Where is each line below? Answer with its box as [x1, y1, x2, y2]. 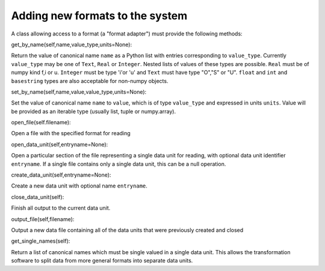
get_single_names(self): [11, 237, 70, 245]
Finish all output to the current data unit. [11, 204, 111, 212]
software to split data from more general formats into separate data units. [11, 257, 193, 264]
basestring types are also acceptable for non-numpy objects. [11, 77, 169, 84]
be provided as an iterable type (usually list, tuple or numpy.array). [11, 108, 176, 115]
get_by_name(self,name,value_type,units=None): [11, 41, 132, 48]
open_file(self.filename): [11, 119, 72, 126]
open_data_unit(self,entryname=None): [11, 141, 108, 148]
